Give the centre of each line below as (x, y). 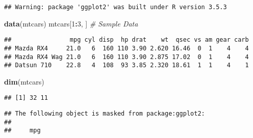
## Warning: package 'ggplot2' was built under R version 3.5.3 (116, 7)
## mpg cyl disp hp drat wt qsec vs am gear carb (127, 40)
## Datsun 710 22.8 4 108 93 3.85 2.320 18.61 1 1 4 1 (127, 65)
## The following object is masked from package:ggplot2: (105, 114)
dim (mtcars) (24, 81)
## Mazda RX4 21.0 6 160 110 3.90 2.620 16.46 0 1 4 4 (127, 48)
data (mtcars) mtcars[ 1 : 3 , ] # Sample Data (71, 23)
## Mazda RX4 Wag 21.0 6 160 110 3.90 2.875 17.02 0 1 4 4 (127, 57)
